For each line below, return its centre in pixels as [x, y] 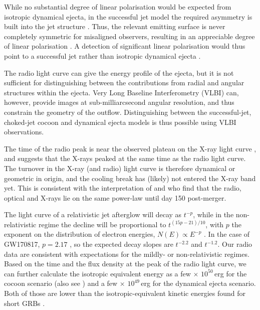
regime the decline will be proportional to [102, 224]
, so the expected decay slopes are [121, 244]
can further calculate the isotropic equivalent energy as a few [97, 273]
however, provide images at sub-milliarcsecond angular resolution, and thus [119, 102]
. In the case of [227, 234]
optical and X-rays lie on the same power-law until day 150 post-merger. [115, 197]
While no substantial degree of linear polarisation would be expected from [118, 7]
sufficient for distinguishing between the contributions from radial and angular [124, 83]
